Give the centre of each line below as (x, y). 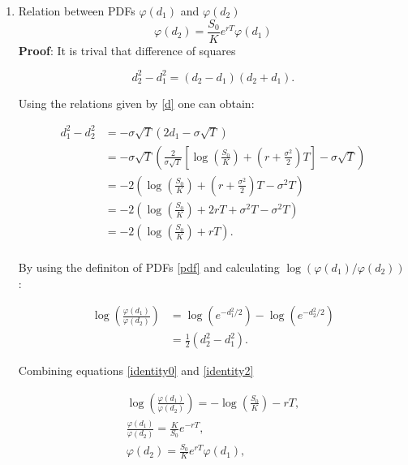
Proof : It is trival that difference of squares (127, 50)
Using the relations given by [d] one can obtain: (136, 103)
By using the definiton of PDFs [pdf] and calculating (149, 267)
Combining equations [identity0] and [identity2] (136, 370)
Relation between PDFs (77, 11)
